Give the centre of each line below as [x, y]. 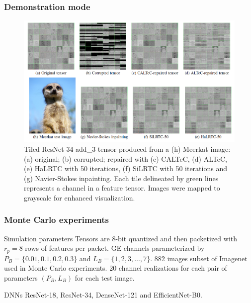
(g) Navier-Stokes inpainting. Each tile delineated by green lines [121, 178]
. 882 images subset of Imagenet [199, 258]
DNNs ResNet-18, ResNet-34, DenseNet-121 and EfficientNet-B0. [103, 294]
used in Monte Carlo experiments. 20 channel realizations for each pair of [116, 268]
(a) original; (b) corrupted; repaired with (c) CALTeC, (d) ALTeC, [125, 158]
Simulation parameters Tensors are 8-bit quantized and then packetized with [121, 238]
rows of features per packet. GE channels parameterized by [115, 248]
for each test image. [105, 277]
